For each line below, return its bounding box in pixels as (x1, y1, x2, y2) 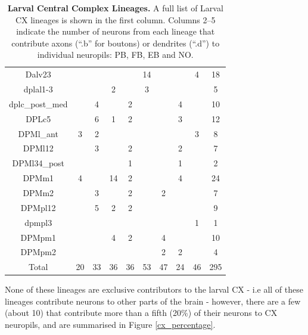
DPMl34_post (12, 157, 65, 169)
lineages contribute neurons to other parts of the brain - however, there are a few (5, 294, 301, 307)
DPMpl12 (20, 201, 56, 213)
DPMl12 (23, 142, 54, 154)
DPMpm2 (20, 246, 56, 258)
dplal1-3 (23, 83, 53, 95)
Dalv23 (25, 68, 51, 80)
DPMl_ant (18, 127, 58, 139)
